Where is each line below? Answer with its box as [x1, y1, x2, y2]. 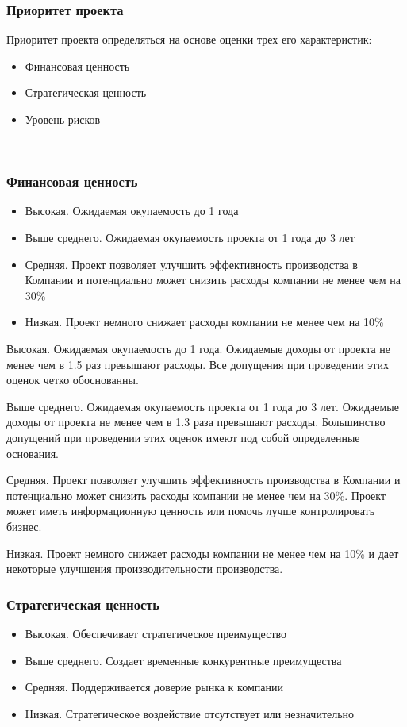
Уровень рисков [25, 111, 101, 127]
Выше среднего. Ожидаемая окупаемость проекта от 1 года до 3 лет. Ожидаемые [6, 398, 399, 414]
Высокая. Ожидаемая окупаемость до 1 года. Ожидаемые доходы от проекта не [6, 340, 391, 356]
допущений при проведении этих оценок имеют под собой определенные [6, 429, 360, 445]
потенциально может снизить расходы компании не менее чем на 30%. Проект [6, 487, 386, 503]
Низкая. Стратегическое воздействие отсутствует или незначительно [25, 705, 355, 721]
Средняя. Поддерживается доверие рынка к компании [25, 679, 283, 695]
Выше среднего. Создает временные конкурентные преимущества [25, 652, 342, 668]
